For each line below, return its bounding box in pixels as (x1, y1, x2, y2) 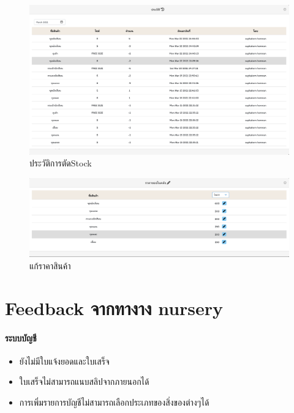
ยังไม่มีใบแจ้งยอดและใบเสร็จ (19, 354, 110, 367)
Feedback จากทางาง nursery (5, 295, 224, 320)
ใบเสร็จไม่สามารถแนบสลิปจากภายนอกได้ (19, 375, 149, 388)
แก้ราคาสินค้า (29, 259, 71, 272)
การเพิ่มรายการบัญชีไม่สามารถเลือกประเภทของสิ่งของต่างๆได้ (19, 396, 209, 409)
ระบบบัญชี (5, 331, 37, 344)
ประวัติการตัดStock (29, 157, 92, 169)
